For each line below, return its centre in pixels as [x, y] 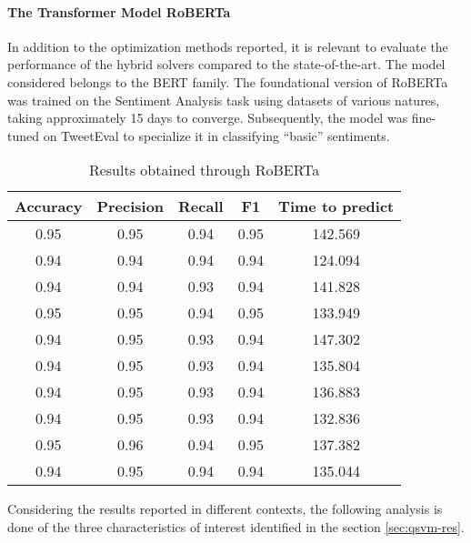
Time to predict [336, 206]
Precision [130, 206]
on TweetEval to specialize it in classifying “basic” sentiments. [216, 135]
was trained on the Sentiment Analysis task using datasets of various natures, [224, 100]
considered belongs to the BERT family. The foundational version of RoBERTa [228, 81]
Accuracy [49, 206]
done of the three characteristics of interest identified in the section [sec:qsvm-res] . [236, 526]
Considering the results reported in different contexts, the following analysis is [225, 509]
